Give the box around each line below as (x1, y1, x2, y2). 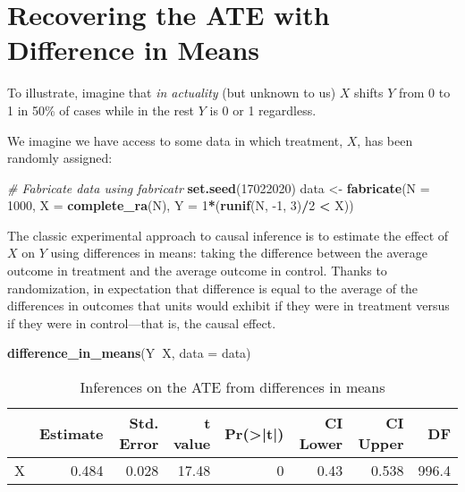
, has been (357, 131, 413, 149)
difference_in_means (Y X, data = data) (7, 344, 251, 362)
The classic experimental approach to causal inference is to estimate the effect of (7, 225, 449, 244)
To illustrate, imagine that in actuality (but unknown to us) (7, 83, 336, 102)
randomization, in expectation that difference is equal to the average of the (7, 278, 418, 297)
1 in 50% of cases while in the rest (7, 100, 195, 119)
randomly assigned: (7, 148, 113, 167)
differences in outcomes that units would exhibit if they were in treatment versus (7, 296, 450, 315)
